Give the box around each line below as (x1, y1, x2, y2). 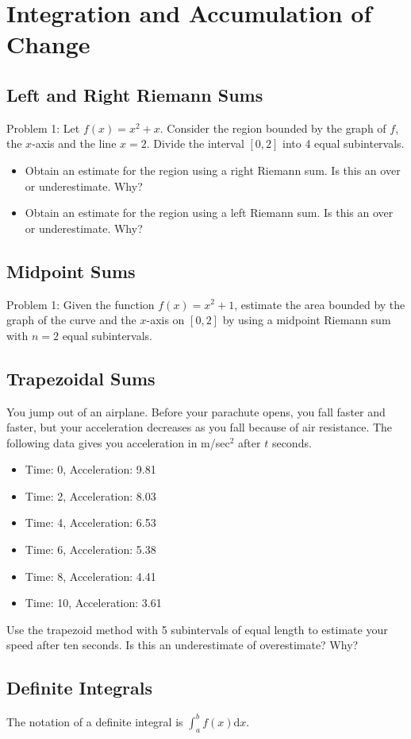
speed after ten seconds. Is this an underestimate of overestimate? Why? (6, 636, 359, 653)
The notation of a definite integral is (6, 713, 183, 729)
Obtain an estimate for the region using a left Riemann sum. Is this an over (25, 204, 394, 221)
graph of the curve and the (6, 311, 136, 328)
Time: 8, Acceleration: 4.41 (25, 567, 156, 584)
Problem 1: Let (6, 119, 80, 136)
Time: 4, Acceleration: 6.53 (25, 514, 156, 531)
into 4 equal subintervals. (282, 135, 405, 152)
